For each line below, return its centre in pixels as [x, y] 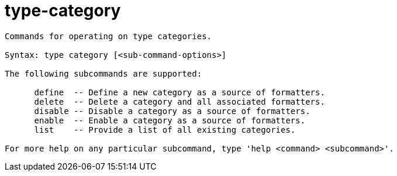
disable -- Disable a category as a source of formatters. [172, 111]
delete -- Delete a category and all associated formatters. [179, 101]
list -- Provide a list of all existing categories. [165, 130]
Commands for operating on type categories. [108, 36]
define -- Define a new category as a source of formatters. [179, 92]
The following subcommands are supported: [103, 73]
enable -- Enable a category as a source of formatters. [170, 120]
